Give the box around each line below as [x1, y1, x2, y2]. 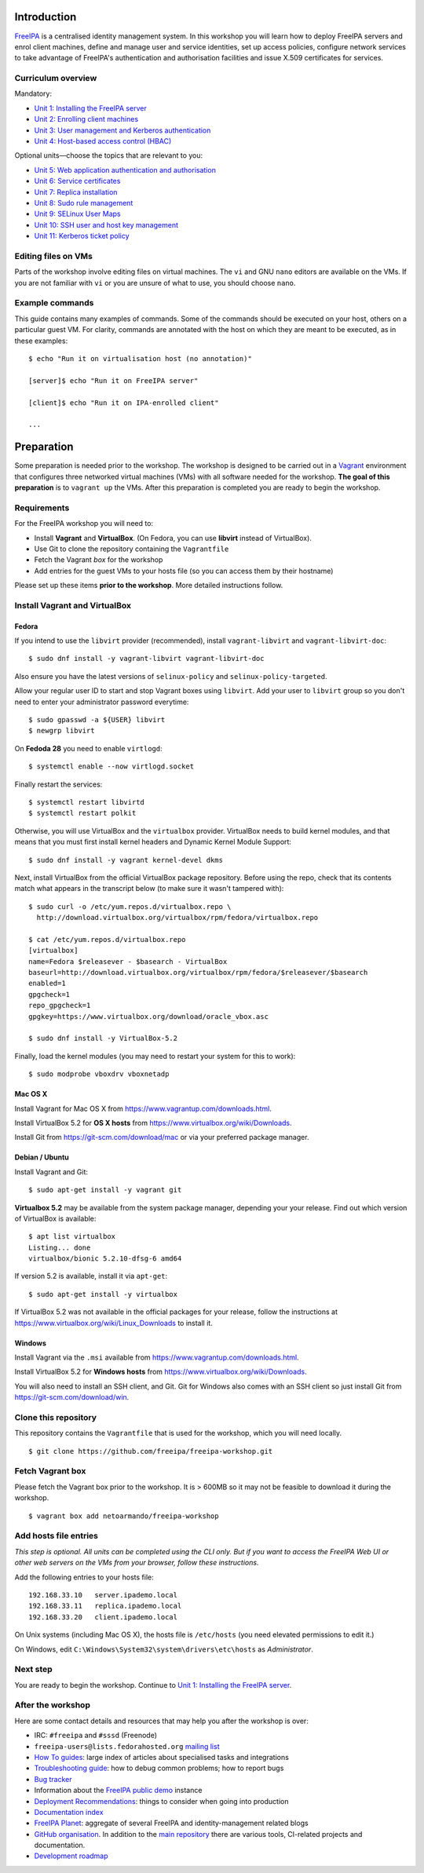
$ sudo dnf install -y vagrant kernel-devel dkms [28, 856, 224, 864]
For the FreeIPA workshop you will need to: [14, 519, 153, 528]
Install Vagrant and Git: [14, 1167, 89, 1177]
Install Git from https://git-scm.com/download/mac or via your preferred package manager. [14, 1133, 309, 1142]
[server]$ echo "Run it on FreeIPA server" [28, 376, 199, 385]
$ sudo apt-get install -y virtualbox [28, 1290, 178, 1298]
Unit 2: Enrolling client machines [34, 115, 139, 124]
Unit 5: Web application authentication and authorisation [34, 165, 216, 174]
